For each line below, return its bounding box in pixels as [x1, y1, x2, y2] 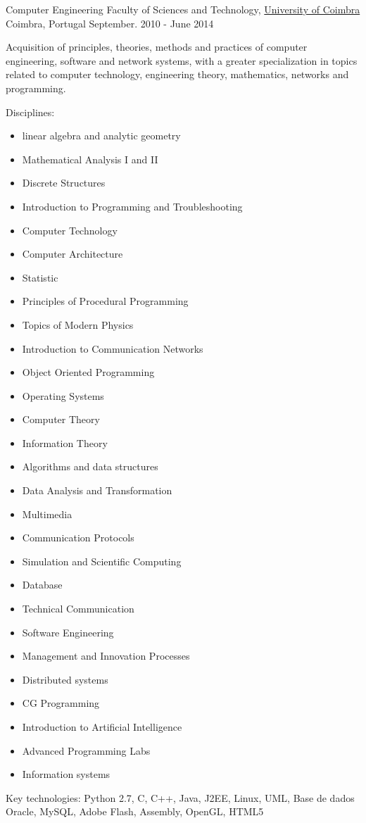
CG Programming [22, 696, 100, 710]
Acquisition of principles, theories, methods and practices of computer [6, 39, 308, 54]
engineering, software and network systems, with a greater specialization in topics [6, 53, 358, 68]
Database [22, 577, 63, 592]
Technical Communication [22, 601, 134, 616]
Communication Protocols [22, 530, 134, 545]
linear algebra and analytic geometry [22, 128, 181, 143]
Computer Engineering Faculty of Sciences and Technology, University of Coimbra [6, 2, 360, 16]
